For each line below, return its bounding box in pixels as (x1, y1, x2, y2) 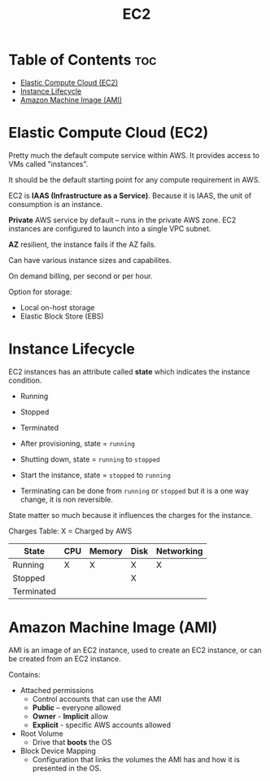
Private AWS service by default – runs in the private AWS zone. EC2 (8, 215, 237, 225)
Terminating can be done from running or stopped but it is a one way (20, 485, 250, 495)
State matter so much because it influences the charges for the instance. (8, 510, 253, 520)
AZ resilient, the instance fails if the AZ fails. (8, 239, 157, 249)
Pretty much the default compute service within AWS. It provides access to (8, 150, 260, 160)
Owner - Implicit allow (32, 711, 108, 721)
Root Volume (20, 728, 63, 738)
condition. (8, 375, 42, 385)
